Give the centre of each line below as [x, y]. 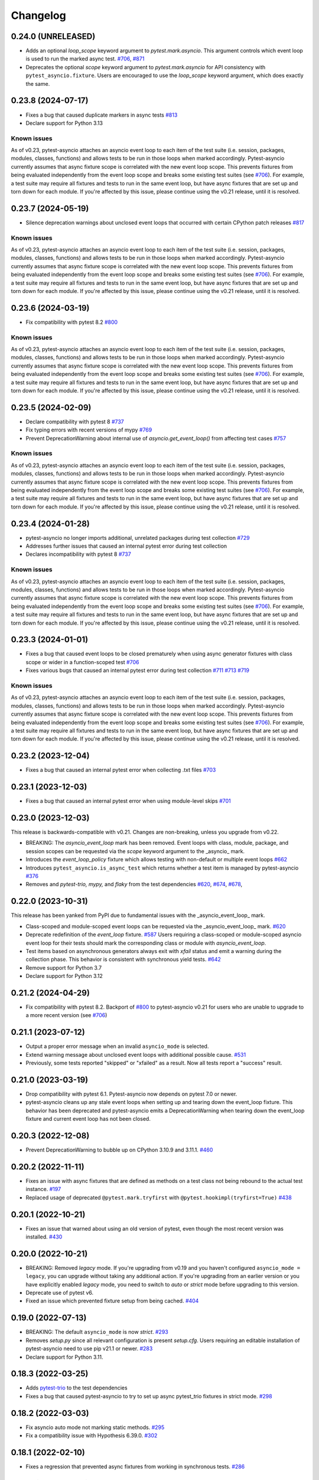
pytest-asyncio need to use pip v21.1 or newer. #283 [89, 1349]
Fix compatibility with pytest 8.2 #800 [72, 322]
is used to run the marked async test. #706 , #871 [85, 59]
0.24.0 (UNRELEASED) [53, 36]
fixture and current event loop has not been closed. [88, 1119]
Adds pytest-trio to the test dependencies [77, 1388]
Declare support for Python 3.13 [64, 123]
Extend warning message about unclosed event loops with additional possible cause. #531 [136, 1054]
